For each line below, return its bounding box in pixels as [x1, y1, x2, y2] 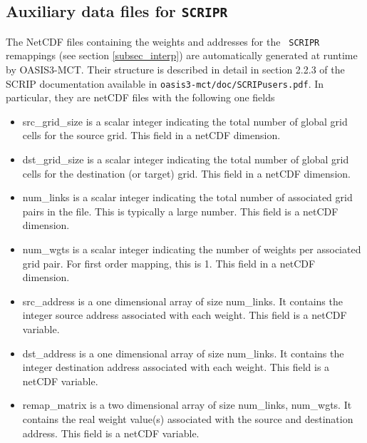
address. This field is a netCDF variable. [22, 425, 200, 440]
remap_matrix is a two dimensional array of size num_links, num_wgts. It [22, 397, 352, 412]
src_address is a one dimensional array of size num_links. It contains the [22, 293, 343, 308]
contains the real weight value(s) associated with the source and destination [22, 411, 353, 426]
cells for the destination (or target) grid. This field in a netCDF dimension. [22, 166, 351, 180]
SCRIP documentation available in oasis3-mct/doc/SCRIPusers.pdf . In [6, 76, 324, 91]
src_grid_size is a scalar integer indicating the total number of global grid [22, 113, 348, 128]
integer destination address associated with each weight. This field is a [22, 360, 330, 375]
